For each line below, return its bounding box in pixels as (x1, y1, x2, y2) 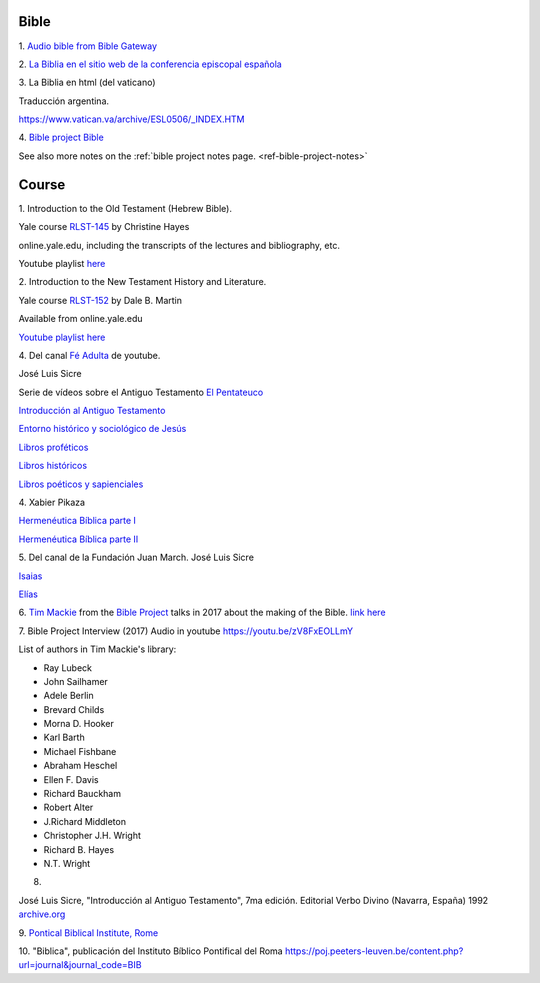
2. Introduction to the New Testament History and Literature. (18, 276, 267, 288)
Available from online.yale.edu (18, 313, 144, 325)
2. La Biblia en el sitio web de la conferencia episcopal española (18, 58, 282, 70)
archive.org (18, 908, 66, 920)
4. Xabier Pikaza (18, 496, 85, 509)
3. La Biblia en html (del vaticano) (18, 76, 156, 89)
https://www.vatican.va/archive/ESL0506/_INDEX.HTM (18, 113, 245, 125)
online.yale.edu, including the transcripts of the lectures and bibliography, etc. (18, 239, 340, 251)
